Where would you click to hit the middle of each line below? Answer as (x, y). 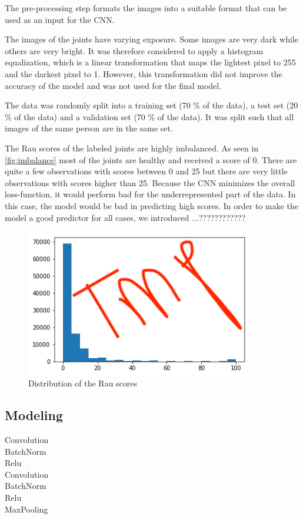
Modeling (34, 415)
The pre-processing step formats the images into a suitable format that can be (146, 8)
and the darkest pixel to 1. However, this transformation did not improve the (144, 73)
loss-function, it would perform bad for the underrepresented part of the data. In (150, 194)
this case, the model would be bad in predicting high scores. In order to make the (151, 205)
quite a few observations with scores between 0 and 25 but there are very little (146, 171)
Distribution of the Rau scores (83, 383)
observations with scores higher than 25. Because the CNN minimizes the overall (150, 182)
